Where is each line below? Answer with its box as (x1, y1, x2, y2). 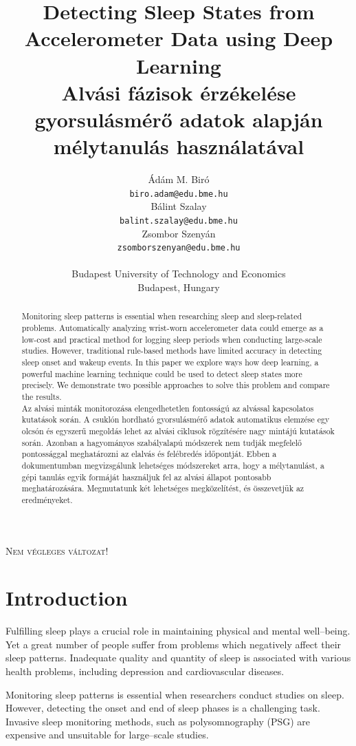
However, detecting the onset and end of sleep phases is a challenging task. (5, 701, 320, 715)
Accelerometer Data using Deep (24, 24, 333, 52)
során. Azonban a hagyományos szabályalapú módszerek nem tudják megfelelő (21, 436, 302, 448)
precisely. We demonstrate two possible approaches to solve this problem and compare (21, 379, 330, 391)
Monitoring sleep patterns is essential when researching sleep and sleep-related (21, 310, 302, 322)
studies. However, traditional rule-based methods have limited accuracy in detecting (21, 345, 322, 356)
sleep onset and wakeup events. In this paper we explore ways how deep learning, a (21, 356, 319, 368)
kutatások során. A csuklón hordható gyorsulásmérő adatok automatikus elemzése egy (21, 414, 330, 425)
